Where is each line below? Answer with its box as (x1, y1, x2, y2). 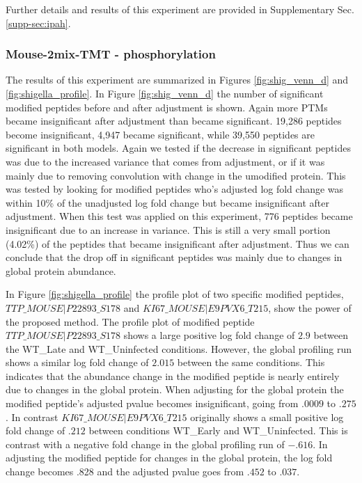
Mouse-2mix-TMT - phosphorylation (6, 45, 216, 63)
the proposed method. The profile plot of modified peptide (6, 314, 255, 328)
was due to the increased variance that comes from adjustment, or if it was (6, 154, 325, 168)
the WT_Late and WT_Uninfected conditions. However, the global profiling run (6, 341, 352, 356)
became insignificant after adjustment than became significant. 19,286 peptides (6, 113, 342, 128)
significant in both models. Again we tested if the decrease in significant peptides (6, 141, 351, 155)
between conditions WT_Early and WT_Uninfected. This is (88, 423, 348, 438)
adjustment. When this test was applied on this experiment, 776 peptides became (6, 209, 353, 223)
